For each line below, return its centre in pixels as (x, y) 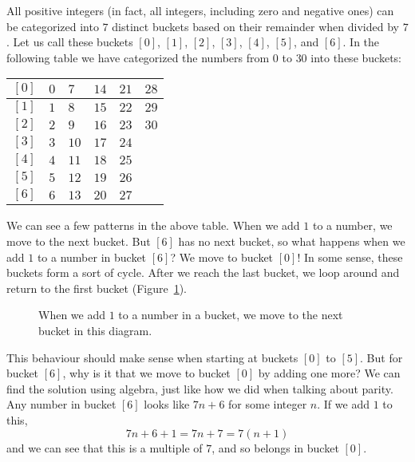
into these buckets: (356, 57)
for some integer (268, 404)
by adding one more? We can (329, 373)
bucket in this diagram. (95, 330)
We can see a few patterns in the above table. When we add (153, 225)
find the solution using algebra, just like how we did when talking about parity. (200, 388)
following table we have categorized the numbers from (138, 57)
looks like (167, 404)
